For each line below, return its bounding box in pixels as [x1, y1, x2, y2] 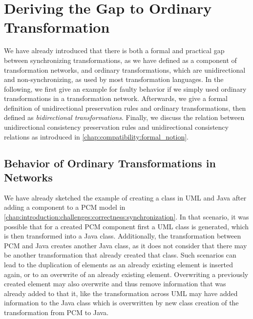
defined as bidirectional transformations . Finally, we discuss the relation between [4, 112, 245, 122]
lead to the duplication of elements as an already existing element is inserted [4, 259, 233, 269]
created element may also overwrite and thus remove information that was [4, 279, 226, 289]
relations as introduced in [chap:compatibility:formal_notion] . [4, 131, 189, 141]
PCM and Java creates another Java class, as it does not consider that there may [4, 240, 247, 250]
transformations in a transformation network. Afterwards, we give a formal [4, 93, 228, 103]
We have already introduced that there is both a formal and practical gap [4, 45, 225, 56]
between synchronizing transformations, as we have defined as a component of [4, 55, 237, 65]
